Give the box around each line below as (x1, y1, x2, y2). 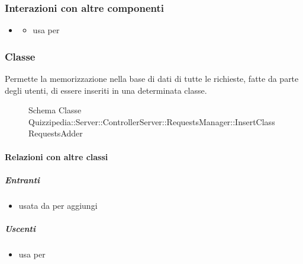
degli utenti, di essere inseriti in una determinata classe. (5, 84, 207, 96)
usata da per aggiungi (18, 199, 98, 211)
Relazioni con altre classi (5, 150, 108, 163)
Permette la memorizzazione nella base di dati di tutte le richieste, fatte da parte (5, 72, 299, 85)
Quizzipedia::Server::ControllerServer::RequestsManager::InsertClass (28, 115, 275, 128)
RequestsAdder (28, 127, 83, 139)
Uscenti (5, 222, 36, 234)
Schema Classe (28, 104, 82, 116)
